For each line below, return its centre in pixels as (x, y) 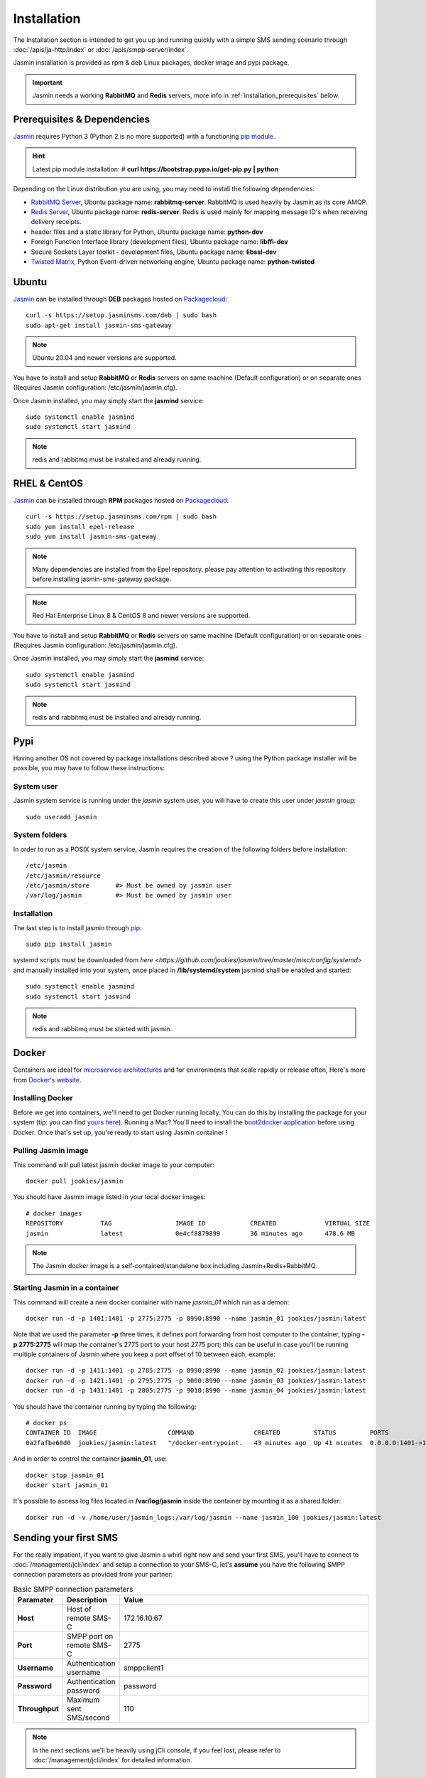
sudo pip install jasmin (69, 944)
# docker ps (47, 1423)
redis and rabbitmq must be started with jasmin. (102, 1029)
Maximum (83, 1700)
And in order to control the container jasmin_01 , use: (90, 1459)
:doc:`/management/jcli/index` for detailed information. (112, 1760)
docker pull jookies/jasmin (75, 1181)
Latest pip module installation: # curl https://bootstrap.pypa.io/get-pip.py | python (155, 169)
